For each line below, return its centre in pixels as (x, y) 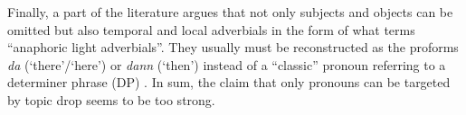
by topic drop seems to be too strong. (111, 99)
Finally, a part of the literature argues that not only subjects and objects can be (230, 12)
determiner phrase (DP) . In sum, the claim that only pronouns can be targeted (229, 82)
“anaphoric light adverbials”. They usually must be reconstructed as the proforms (233, 47)
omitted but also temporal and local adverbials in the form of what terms (211, 29)
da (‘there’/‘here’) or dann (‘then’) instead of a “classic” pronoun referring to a (227, 64)
